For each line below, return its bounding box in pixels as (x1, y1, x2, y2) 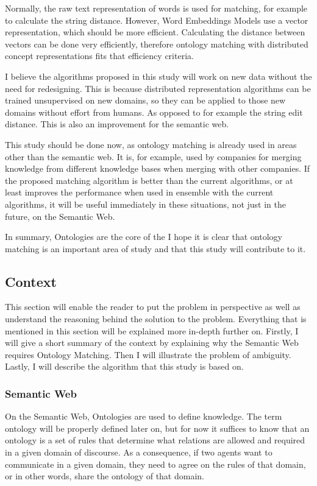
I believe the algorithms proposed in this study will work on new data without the (5, 69, 312, 82)
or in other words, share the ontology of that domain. (5, 470, 204, 482)
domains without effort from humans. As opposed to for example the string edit (5, 105, 303, 118)
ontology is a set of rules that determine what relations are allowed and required (5, 434, 305, 446)
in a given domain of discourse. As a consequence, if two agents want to (5, 446, 272, 459)
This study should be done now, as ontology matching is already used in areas (5, 138, 297, 150)
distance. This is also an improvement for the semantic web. (5, 118, 229, 130)
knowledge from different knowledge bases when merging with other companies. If (5, 162, 310, 175)
